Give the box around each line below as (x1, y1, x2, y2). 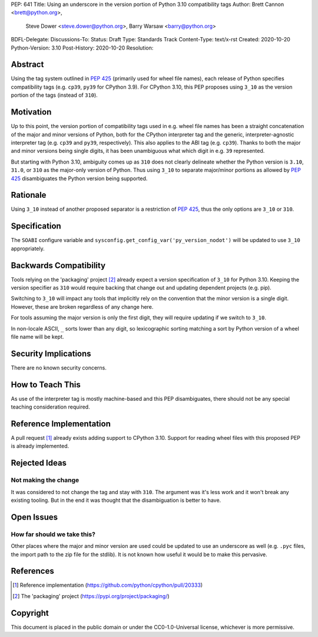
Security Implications (11, 348, 91, 358)
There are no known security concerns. (11, 364, 107, 371)
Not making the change (11, 476, 79, 484)
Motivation (11, 107, 52, 117)
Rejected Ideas (11, 458, 67, 468)
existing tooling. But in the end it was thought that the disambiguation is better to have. (11, 496, 221, 504)
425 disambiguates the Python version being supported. (11, 175, 148, 182)
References (11, 566, 54, 576)
